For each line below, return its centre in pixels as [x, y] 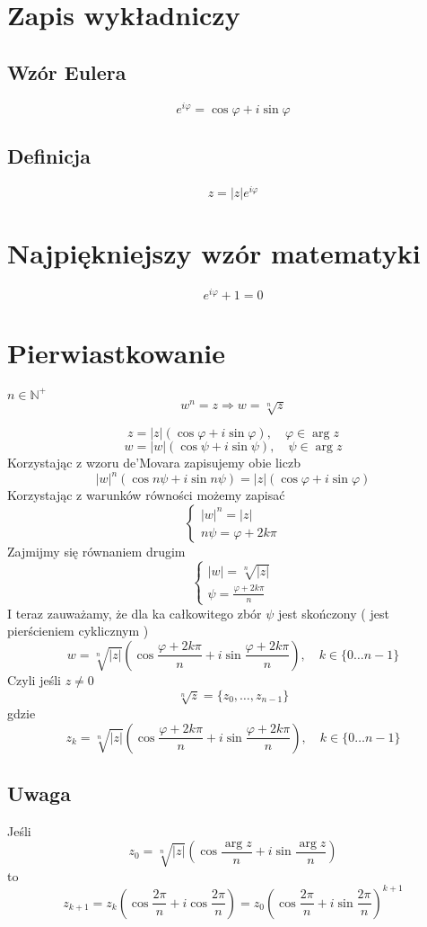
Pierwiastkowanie [116, 353]
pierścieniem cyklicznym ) [78, 631]
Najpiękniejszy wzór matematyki [214, 253]
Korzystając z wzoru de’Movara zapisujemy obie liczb [154, 463]
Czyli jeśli [34, 679]
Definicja [49, 156]
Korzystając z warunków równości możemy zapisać [146, 495]
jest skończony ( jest [334, 613]
